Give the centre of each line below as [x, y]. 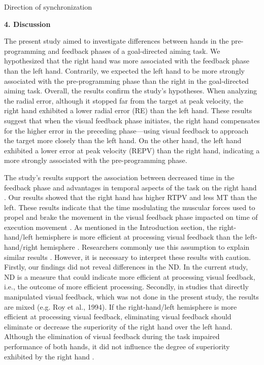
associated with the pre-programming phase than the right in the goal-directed [126, 80]
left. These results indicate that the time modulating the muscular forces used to [130, 207]
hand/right [21, 247]
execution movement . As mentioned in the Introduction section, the [110, 227]
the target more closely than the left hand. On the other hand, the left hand [123, 140]
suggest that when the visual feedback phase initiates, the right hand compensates [132, 120]
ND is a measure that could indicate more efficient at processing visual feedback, [130, 276]
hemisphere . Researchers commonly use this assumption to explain [145, 247]
